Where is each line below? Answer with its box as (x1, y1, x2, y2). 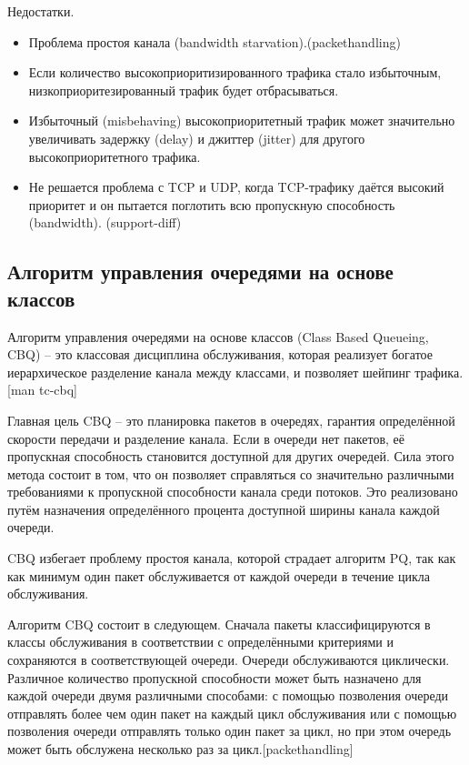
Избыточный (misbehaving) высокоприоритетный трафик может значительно (28, 111, 455, 130)
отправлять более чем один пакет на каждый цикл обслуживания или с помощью (7, 703, 457, 722)
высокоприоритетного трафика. (28, 146, 201, 166)
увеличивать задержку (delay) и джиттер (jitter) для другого (28, 128, 365, 147)
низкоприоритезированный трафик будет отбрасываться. (28, 80, 339, 99)
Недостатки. (7, 2, 75, 20)
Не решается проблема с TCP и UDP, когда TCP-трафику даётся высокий (28, 177, 444, 196)
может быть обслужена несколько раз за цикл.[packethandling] (7, 740, 354, 758)
